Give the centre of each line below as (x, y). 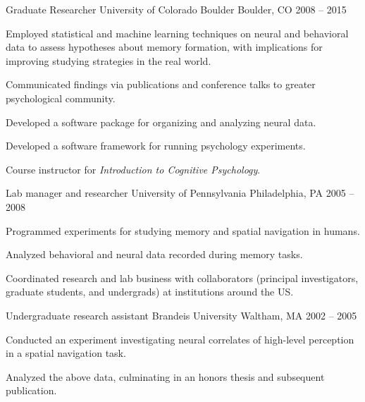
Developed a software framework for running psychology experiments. (156, 146)
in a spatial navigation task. (66, 353)
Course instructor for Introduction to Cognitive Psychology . (133, 169)
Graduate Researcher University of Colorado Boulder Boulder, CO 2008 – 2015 (176, 9)
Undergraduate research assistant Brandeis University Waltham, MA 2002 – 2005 (181, 315)
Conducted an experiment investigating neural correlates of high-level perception (180, 339)
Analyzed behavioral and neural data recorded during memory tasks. (154, 254)
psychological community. (61, 98)
